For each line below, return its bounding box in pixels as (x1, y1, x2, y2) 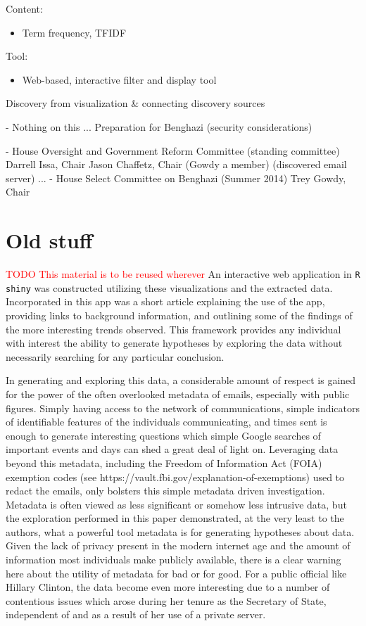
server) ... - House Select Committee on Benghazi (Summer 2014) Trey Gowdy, (6, 170, 346, 185)
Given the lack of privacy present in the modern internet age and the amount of (6, 538, 351, 553)
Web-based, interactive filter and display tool (22, 72, 217, 87)
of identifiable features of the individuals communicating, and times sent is (6, 414, 327, 429)
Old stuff (6, 226, 93, 255)
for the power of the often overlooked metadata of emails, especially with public (6, 386, 350, 401)
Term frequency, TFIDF (22, 25, 127, 39)
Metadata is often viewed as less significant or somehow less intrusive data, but (6, 497, 347, 511)
